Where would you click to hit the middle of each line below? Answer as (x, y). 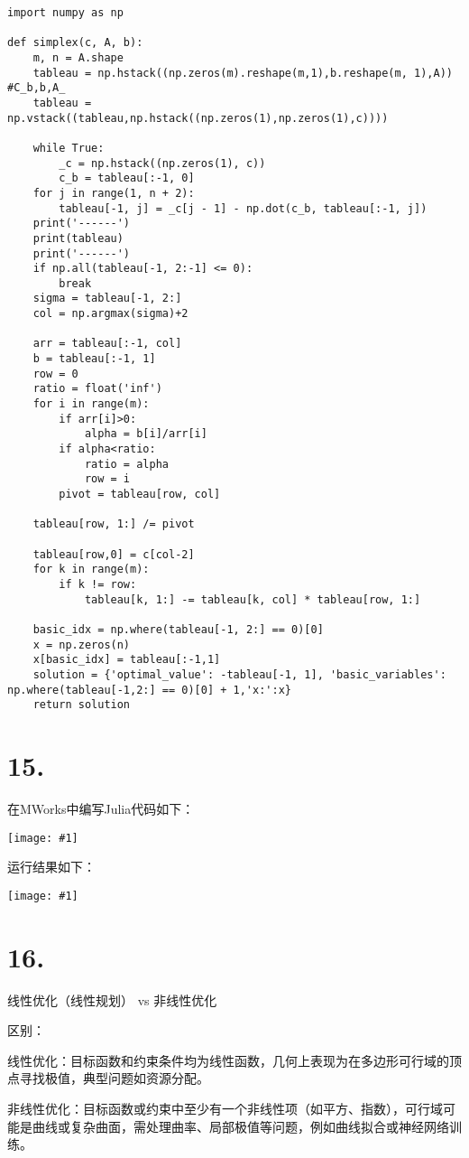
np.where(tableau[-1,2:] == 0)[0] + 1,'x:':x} (149, 690)
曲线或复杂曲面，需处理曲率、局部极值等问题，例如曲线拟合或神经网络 (240, 1126)
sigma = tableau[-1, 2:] (107, 299)
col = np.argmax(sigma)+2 (110, 314)
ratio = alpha (126, 464)
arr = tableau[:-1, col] (107, 344)
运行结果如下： (51, 867)
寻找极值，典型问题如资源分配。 (114, 1078)
